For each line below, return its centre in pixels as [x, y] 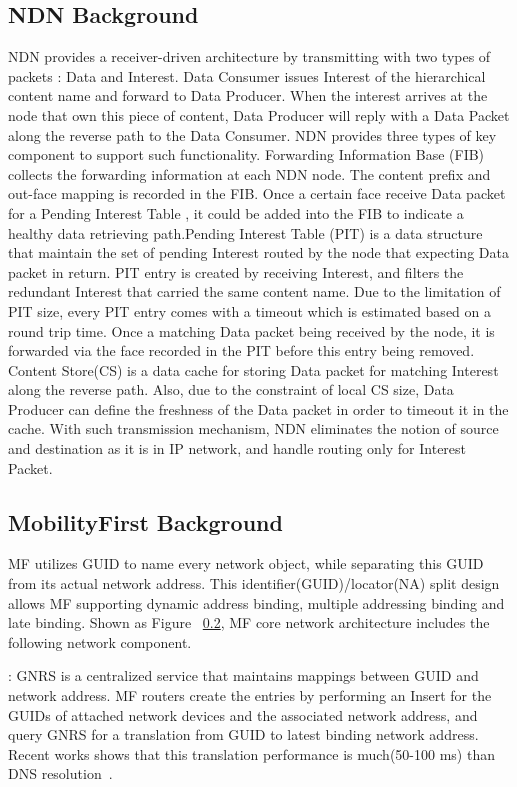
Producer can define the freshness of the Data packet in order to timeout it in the [258, 408]
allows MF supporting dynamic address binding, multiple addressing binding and [256, 602]
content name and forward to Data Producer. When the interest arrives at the [248, 95]
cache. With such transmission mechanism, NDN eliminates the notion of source [253, 428]
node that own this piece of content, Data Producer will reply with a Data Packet [259, 114]
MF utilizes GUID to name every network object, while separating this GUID [246, 563]
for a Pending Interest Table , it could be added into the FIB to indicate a [236, 212]
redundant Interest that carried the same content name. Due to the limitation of [254, 291]
